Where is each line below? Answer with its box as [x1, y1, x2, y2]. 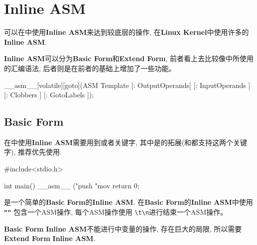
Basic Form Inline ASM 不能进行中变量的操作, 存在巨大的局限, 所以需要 [4, 223, 242, 234]
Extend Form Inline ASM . [4, 233, 96, 244]
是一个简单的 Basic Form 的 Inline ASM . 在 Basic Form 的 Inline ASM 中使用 [4, 197, 253, 207]
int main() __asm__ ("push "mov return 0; [4, 180, 139, 190]
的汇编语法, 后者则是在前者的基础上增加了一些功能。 [4, 63, 176, 73]
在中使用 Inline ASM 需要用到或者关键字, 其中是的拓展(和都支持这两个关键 [4, 137, 248, 147]
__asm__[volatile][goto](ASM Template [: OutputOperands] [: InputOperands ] [4, 80, 251, 90]
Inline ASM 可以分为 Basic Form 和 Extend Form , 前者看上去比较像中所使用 [4, 53, 254, 64]
